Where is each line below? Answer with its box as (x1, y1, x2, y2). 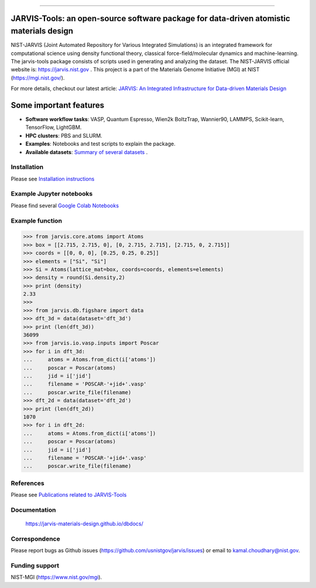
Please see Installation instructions (11, 175, 95, 182)
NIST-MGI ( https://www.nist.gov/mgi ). (11, 574, 102, 581)
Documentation (11, 505, 56, 514)
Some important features (11, 100, 105, 110)
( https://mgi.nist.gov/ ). (11, 74, 65, 81)
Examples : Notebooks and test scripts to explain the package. (25, 141, 176, 148)
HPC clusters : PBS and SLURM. (25, 132, 102, 139)
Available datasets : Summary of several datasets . (25, 148, 148, 155)
